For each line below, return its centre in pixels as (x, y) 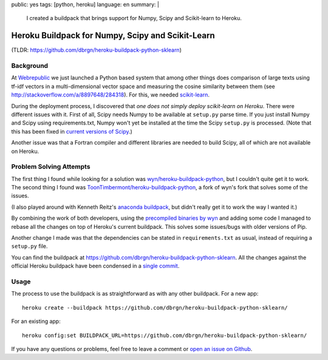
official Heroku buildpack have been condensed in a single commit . (95, 266)
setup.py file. (29, 246)
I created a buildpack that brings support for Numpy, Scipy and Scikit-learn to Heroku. (134, 18)
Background (30, 66)
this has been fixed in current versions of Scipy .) (72, 131)
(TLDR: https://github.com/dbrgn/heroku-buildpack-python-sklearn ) (96, 50)
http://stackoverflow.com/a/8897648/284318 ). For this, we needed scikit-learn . (110, 95)
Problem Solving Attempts (51, 167)
